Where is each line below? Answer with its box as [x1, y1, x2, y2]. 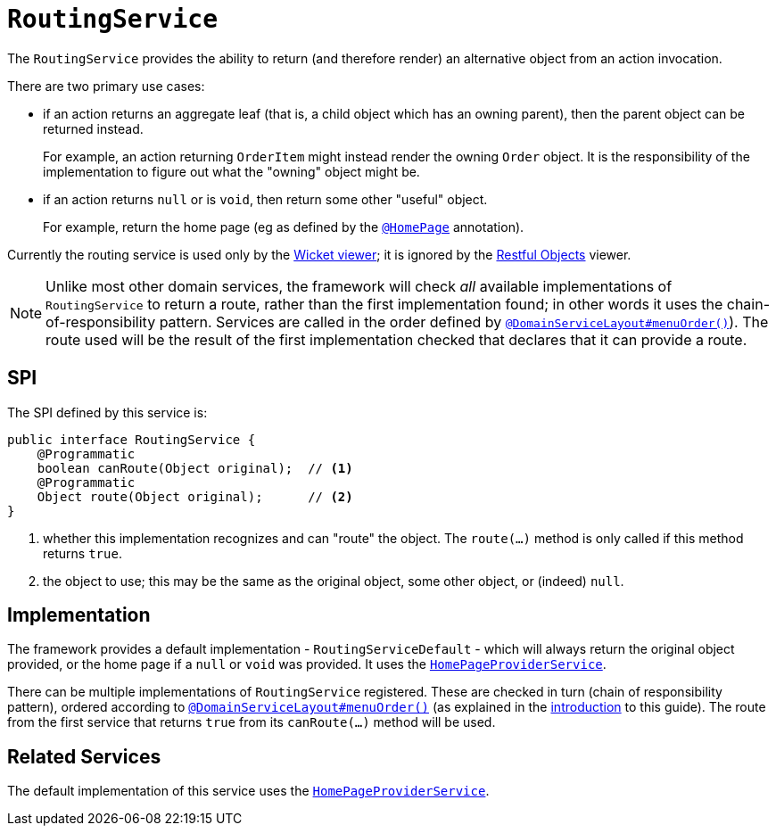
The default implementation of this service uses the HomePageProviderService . [7, 783, 490, 799]
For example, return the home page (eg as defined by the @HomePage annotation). [43, 219, 524, 235]
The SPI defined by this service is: [7, 404, 208, 420]
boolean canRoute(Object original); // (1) [37, 460, 353, 475]
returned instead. [43, 120, 144, 136]
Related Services [7, 745, 161, 768]
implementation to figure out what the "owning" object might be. [43, 163, 420, 179]
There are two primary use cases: [7, 78, 205, 94]
